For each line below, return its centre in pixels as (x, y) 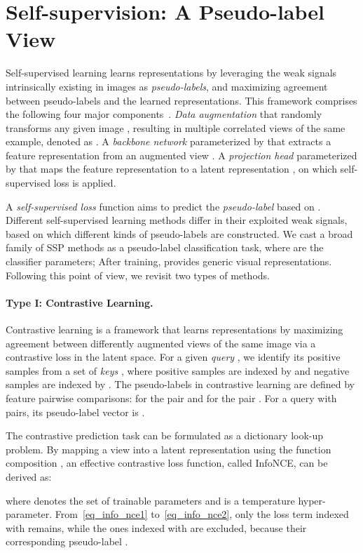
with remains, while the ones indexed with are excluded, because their (156, 527)
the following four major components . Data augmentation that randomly (164, 114)
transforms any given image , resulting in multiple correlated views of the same (176, 127)
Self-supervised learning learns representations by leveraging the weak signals (171, 73)
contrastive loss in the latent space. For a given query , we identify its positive (173, 357)
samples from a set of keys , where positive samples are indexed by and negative (178, 370)
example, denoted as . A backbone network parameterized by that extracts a (169, 141)
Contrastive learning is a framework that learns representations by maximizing (174, 329)
